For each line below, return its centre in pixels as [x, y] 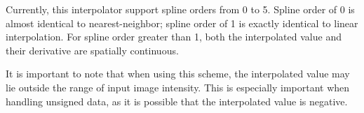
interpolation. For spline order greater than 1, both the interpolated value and [174, 37]
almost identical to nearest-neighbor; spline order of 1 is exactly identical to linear [182, 23]
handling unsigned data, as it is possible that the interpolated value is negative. [177, 101]
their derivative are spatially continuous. [92, 50]
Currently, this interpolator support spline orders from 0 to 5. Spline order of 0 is [180, 9]
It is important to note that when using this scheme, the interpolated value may [178, 74]
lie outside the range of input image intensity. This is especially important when [178, 87]
